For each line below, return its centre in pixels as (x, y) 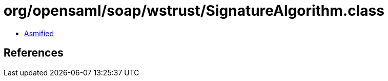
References (34, 53)
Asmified (39, 33)
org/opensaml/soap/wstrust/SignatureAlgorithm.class (194, 11)
